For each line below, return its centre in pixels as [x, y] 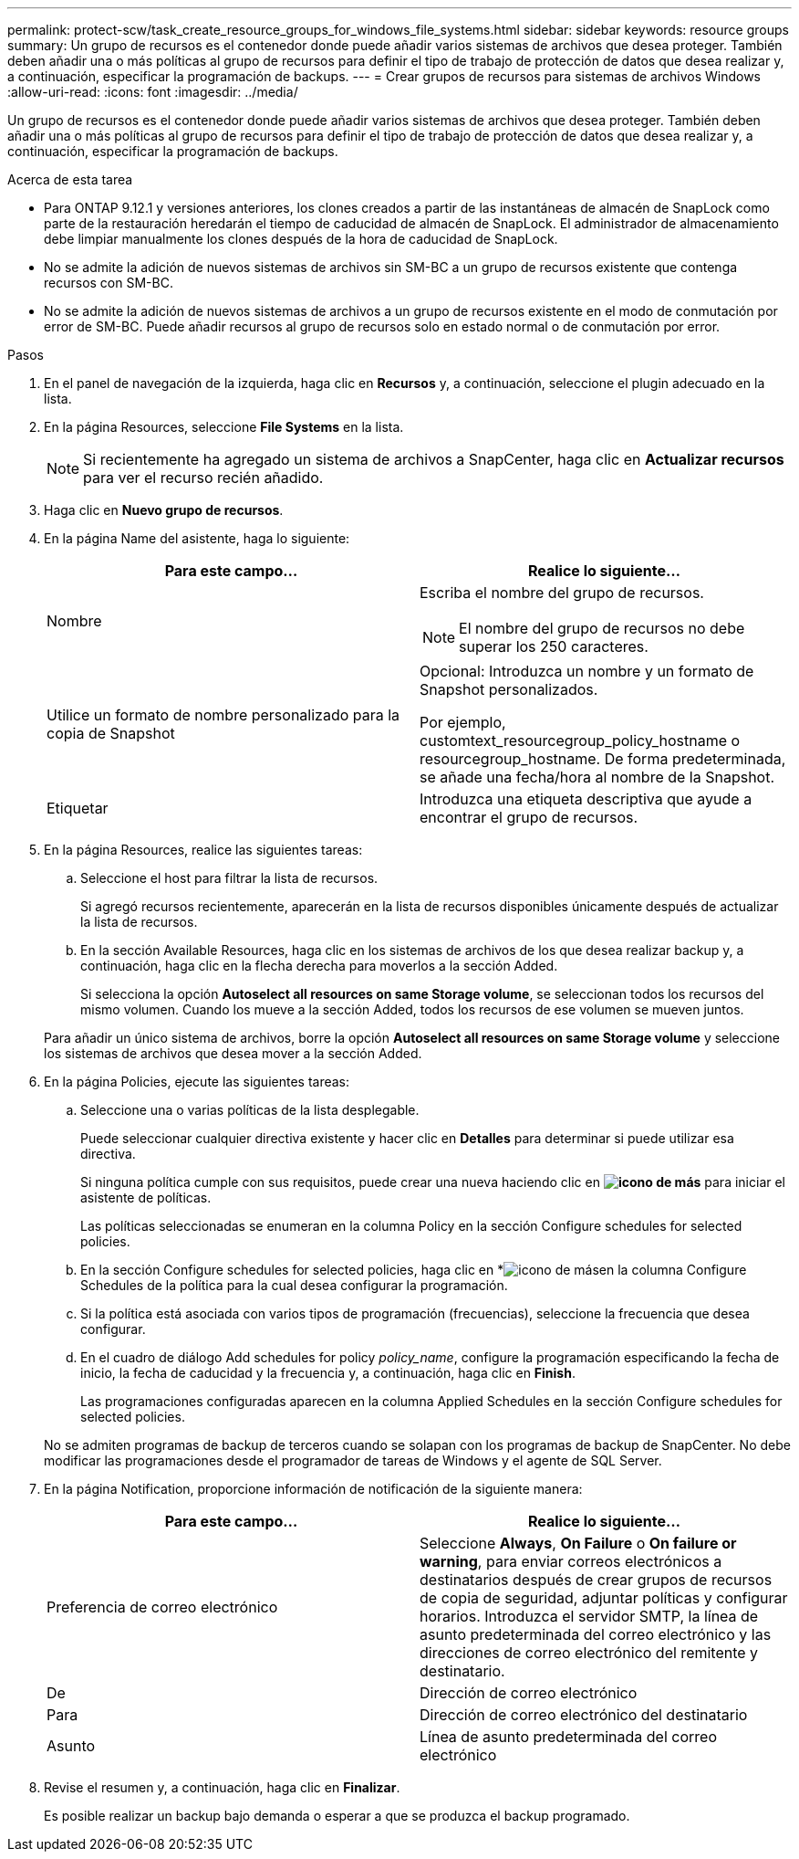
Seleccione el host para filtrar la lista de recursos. [229, 878]
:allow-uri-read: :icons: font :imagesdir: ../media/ [153, 92]
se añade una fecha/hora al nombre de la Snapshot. [597, 777]
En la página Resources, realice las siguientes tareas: [203, 850]
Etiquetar [78, 808]
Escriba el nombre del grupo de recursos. [562, 593]
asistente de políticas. [146, 1197]
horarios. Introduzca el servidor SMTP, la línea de [589, 1616]
